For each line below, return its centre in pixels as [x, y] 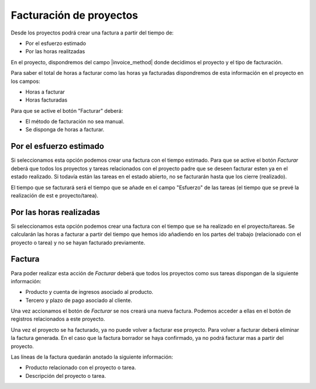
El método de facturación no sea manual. [75, 121]
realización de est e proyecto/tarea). [55, 195]
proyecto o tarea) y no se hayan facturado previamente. [78, 242]
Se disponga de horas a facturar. [65, 130]
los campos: [25, 81]
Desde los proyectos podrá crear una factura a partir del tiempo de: [92, 33]
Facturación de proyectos [75, 15]
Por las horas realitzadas [55, 51]
